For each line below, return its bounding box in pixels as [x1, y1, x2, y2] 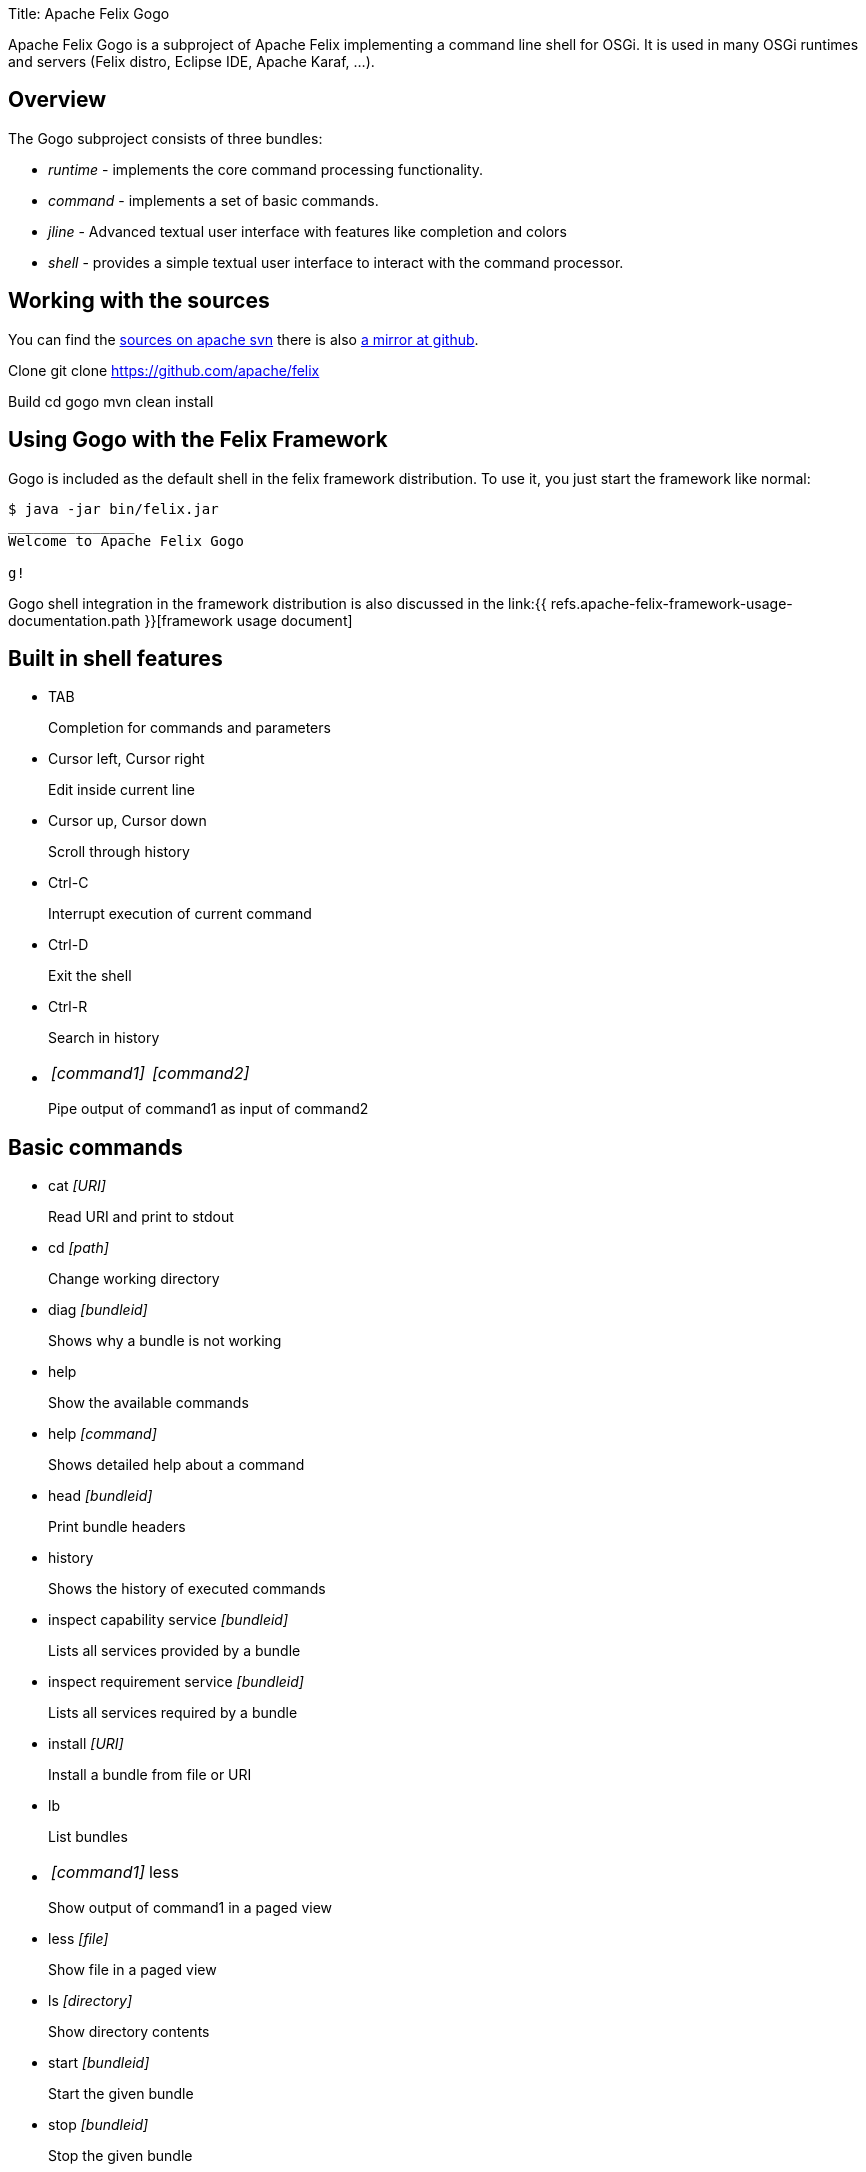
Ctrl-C [48, 874, 89, 892]
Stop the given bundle [48, 2147, 193, 2165]
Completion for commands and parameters [48, 719, 331, 737]
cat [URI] [48, 1177, 106, 1195]
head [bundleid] [48, 1487, 153, 1505]
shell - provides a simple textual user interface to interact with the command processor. [48, 253, 624, 271]
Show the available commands [48, 1394, 249, 1412]
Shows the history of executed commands [48, 1580, 326, 1598]
